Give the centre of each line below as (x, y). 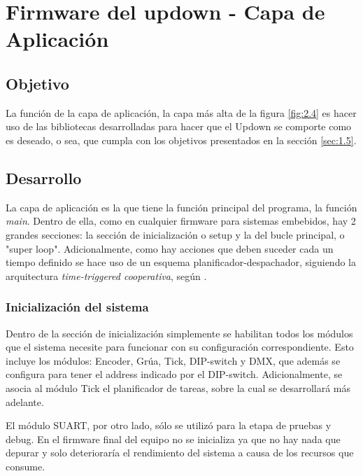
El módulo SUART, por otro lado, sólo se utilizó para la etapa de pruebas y (169, 425)
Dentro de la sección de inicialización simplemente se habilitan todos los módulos (179, 333)
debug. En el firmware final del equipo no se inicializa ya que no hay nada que (173, 439)
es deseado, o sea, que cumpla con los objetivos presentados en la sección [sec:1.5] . (181, 140)
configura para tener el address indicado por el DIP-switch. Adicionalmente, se (174, 374)
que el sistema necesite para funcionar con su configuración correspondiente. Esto (180, 347)
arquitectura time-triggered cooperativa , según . (106, 275)
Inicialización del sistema (77, 307)
